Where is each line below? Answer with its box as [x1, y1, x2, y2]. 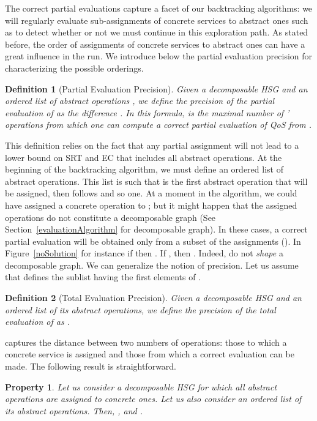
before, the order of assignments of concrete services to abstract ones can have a [5, 37, 305, 50]
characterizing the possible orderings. [5, 61, 144, 74]
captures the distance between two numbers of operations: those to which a [5, 335, 287, 348]
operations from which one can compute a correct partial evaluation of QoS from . [5, 118, 311, 131]
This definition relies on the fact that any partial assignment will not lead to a [5, 138, 299, 151]
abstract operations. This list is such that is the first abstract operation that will [5, 174, 308, 187]
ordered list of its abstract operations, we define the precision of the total [5, 303, 276, 316]
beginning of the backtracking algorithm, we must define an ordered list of [5, 163, 283, 176]
